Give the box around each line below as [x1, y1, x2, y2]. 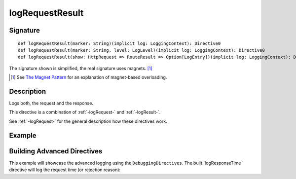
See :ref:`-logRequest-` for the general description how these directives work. [9, 118, 167, 124]
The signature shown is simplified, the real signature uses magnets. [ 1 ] [9, 65, 152, 71]
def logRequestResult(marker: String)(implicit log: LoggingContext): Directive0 [18, 40, 221, 46]
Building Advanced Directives [9, 147, 103, 155]
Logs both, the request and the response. [9, 100, 94, 106]
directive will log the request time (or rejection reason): [9, 167, 121, 173]
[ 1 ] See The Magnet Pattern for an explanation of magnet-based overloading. [10, 74, 167, 80]
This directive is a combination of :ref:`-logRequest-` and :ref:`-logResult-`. [9, 109, 161, 115]
